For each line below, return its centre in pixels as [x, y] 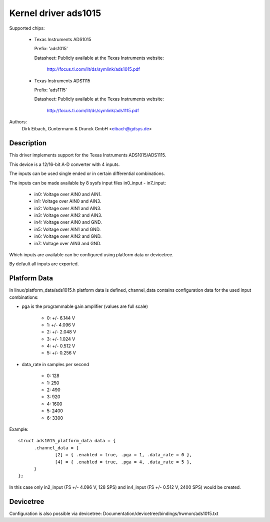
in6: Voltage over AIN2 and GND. [68, 236]
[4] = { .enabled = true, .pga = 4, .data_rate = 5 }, [124, 462]
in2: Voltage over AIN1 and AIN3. [68, 208]
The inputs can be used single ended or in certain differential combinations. [87, 173]
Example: [19, 429]
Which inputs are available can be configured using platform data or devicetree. [91, 255]
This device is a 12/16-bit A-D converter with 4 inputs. [64, 164]
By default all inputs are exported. [44, 264]
